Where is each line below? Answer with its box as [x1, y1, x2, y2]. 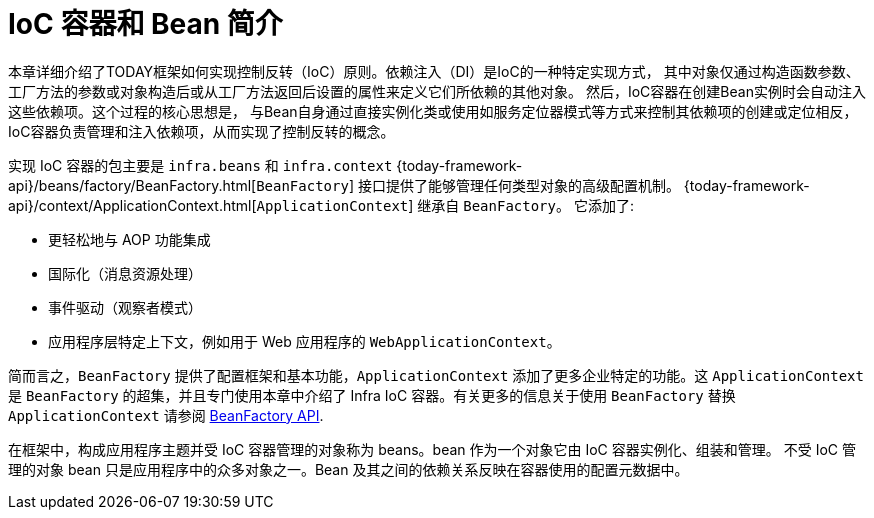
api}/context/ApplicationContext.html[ [8, 196, 257, 214]
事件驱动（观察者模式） [48, 298, 202, 316]
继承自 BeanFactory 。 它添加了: [417, 196, 634, 214]
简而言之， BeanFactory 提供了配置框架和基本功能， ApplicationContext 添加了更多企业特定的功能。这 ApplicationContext [8, 366, 864, 384]
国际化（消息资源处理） [48, 264, 202, 282]
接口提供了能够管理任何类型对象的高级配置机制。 [357, 176, 680, 194]
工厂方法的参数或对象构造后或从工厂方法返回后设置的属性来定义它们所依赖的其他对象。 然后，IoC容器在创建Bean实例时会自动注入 [8, 82, 866, 100]
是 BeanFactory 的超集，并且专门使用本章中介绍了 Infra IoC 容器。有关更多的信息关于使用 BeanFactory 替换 [8, 386, 736, 404]
